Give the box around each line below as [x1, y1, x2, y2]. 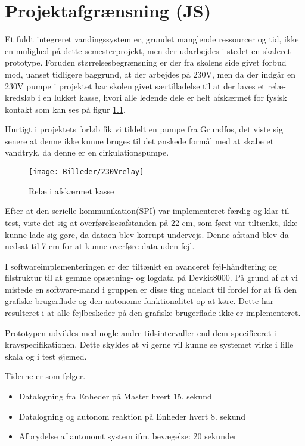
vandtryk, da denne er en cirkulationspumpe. [5, 146, 169, 159]
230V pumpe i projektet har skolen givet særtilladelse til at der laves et [5, 79, 265, 92]
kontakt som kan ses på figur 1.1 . [5, 103, 126, 115]
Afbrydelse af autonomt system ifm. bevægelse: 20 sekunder [18, 430, 237, 442]
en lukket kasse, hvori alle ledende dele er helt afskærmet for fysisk [43, 91, 287, 104]
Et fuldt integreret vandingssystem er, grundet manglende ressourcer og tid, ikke [5, 33, 299, 45]
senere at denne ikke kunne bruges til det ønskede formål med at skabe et [5, 134, 274, 147]
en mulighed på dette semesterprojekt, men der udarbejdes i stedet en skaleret [5, 44, 291, 57]
